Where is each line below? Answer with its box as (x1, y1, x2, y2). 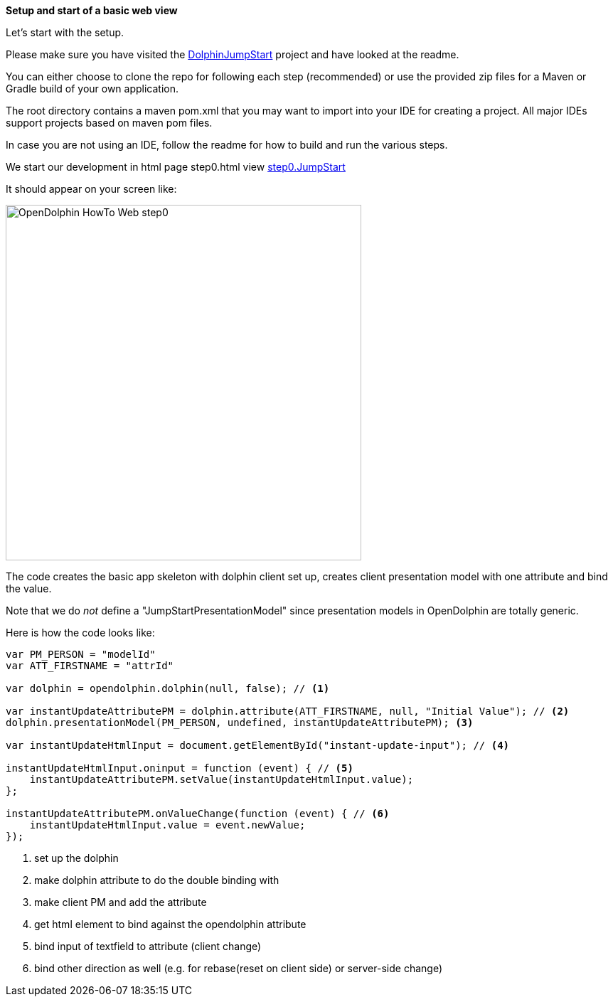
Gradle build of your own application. (6, 82, 179, 95)
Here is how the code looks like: (6, 627, 155, 639)
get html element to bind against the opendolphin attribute (34, 918, 306, 930)
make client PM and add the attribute (34, 896, 207, 908)
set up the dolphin (34, 852, 119, 864)
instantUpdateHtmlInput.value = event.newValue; (29, 819, 306, 831)
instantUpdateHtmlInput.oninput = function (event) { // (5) (6, 762, 353, 774)
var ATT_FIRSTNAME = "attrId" (6, 660, 174, 671)
